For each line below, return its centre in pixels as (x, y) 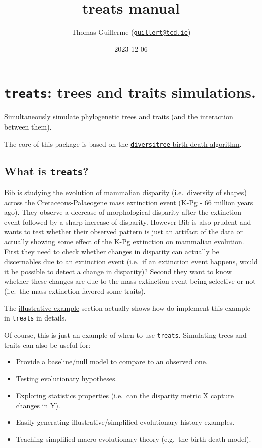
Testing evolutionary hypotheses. (67, 378)
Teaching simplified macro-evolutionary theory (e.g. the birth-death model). (134, 439)
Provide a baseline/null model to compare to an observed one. (112, 362)
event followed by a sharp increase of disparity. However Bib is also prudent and (128, 221)
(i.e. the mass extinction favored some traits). (75, 291)
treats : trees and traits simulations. (130, 92)
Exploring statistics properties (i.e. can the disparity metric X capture (125, 395)
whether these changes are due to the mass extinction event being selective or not (130, 281)
